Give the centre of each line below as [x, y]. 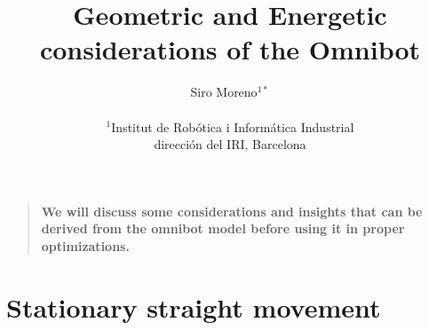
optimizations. [85, 245]
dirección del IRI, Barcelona [230, 144]
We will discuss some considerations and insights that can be [232, 211]
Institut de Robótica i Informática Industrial [233, 126]
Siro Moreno [224, 92]
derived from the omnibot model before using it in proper [223, 228]
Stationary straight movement [194, 306]
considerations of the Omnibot [230, 49]
